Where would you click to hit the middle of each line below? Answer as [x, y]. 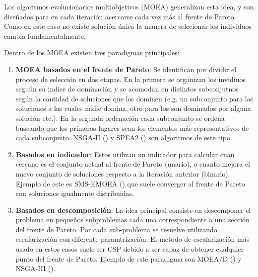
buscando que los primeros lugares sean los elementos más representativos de [132, 128]
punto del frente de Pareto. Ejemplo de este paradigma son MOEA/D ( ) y [129, 258]
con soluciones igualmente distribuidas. [75, 193]
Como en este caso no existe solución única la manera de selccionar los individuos [128, 26]
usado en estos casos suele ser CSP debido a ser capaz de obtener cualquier [130, 249]
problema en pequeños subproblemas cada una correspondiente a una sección [132, 220]
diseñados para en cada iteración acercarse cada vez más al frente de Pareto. [120, 16]
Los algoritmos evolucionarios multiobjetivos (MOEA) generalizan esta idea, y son [129, 6]
